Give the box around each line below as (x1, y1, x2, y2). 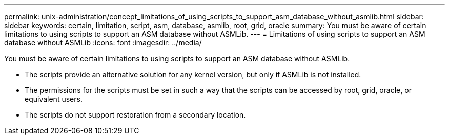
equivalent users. (25, 95, 83, 103)
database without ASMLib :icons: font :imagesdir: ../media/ (4, 38, 202, 47)
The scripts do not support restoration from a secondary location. (25, 110, 246, 119)
